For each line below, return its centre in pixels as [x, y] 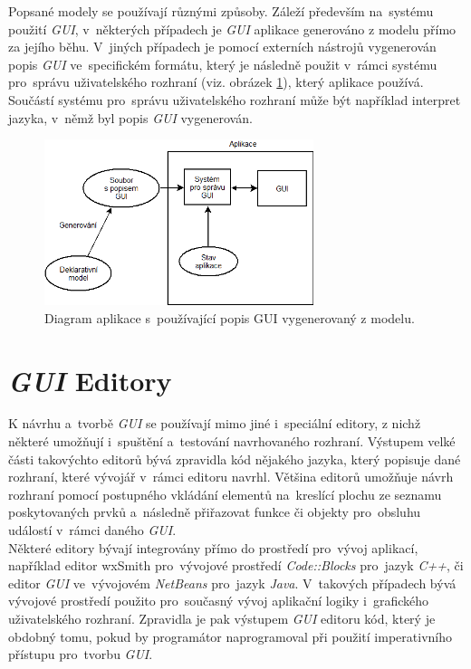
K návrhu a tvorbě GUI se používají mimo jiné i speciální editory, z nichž [215, 423]
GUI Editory [90, 380]
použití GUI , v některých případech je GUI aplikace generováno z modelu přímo [232, 29]
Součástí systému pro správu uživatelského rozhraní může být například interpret [235, 99]
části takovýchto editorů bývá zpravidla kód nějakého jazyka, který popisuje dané [235, 459]
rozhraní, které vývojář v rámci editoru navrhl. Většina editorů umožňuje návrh [231, 477]
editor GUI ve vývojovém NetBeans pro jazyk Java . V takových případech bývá [232, 583]
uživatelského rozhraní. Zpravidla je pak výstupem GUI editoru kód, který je [222, 618]
